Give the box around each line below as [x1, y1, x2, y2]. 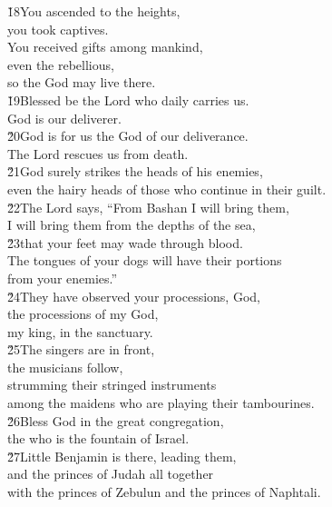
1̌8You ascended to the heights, [7, 2, 181, 20]
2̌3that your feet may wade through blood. [7, 233, 243, 252]
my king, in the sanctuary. [7, 322, 153, 341]
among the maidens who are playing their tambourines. [7, 393, 315, 413]
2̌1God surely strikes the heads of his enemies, [7, 162, 263, 181]
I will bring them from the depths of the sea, [7, 215, 256, 234]
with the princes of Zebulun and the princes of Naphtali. [7, 482, 321, 502]
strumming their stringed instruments [7, 375, 217, 394]
